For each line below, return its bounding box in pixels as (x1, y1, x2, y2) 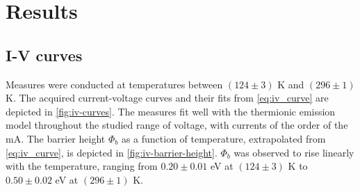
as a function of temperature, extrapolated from (121, 131, 326, 145)
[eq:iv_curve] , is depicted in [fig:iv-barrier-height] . (6, 145, 218, 159)
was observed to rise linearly (234, 145, 354, 159)
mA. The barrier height (6, 131, 106, 145)
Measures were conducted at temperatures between (6, 77, 223, 91)
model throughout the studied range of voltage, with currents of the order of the (6, 118, 348, 132)
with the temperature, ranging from (6, 159, 158, 173)
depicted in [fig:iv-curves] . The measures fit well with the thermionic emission (6, 104, 336, 118)
